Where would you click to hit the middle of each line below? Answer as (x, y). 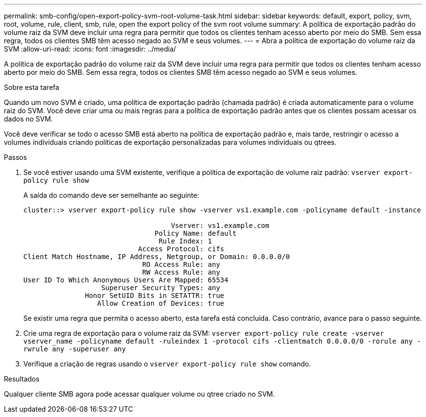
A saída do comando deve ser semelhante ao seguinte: (111, 195)
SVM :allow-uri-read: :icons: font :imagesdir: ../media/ (90, 49)
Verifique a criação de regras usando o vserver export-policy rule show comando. (167, 364)
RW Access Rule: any (181, 272)
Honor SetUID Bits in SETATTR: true (155, 295)
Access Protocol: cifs (181, 249)
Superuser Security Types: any (161, 288)
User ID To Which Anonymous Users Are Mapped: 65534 (126, 280)
